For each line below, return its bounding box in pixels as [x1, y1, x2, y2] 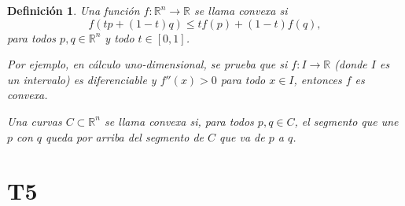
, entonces [293, 71, 342, 87]
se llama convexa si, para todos [104, 112, 254, 129]
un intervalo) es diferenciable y [7, 71, 156, 87]
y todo [105, 29, 134, 46]
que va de [219, 128, 265, 145]
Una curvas [7, 112, 62, 129]
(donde [334, 56, 367, 72]
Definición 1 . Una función [7, 2, 140, 18]
